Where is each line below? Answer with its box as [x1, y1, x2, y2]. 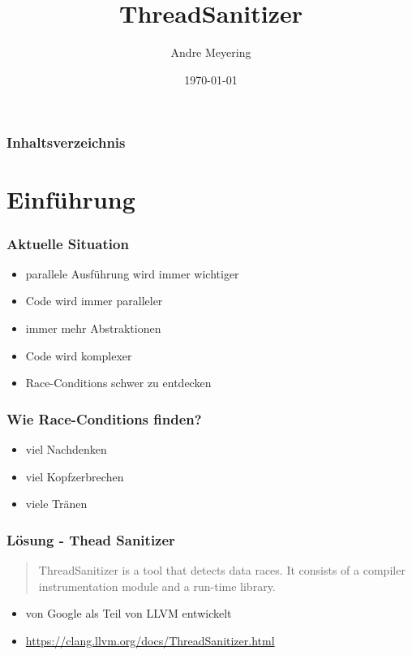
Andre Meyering [170, 44, 251, 61]
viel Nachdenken [25, 441, 107, 458]
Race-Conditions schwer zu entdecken [25, 374, 212, 391]
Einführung [6, 183, 135, 216]
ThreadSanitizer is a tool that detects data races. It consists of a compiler [38, 562, 406, 579]
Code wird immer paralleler [25, 292, 163, 309]
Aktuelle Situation [6, 233, 129, 253]
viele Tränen [25, 495, 88, 512]
